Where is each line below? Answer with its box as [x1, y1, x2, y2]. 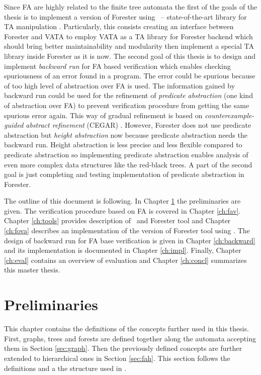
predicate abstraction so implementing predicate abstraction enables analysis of [4, 149, 248, 159]
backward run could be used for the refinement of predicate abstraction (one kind [4, 90, 253, 101]
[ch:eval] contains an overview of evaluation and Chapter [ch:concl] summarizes [4, 254, 247, 265]
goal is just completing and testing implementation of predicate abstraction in [4, 169, 244, 179]
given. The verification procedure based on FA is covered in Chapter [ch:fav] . [4, 205, 241, 216]
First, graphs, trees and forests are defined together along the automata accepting [4, 333, 256, 343]
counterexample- [205, 110, 254, 120]
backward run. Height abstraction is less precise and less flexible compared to [4, 139, 242, 150]
